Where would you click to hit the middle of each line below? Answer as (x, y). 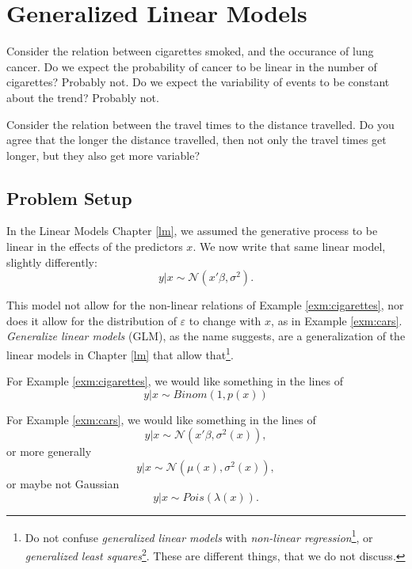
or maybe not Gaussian (63, 484)
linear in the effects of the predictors (95, 247)
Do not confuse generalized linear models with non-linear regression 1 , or (199, 536)
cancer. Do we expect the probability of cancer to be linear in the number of (192, 66)
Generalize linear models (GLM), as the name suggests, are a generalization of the (206, 336)
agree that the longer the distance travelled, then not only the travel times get (196, 140)
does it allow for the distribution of (92, 320)
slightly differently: (52, 262)
